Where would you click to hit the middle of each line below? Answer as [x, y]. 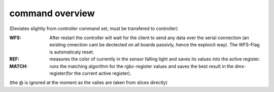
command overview [52, 13]
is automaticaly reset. [72, 52]
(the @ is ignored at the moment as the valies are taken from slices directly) [88, 83]
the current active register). [102, 73]
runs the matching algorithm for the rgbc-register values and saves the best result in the [142, 66]
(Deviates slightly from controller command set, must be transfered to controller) [94, 28]
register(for [61, 73]
